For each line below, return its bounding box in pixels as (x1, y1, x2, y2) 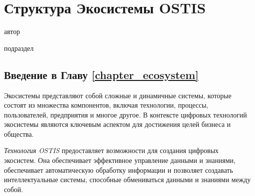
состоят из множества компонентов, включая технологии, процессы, (4, 100, 209, 110)
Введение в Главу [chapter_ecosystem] (4, 67, 199, 82)
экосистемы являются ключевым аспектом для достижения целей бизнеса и (4, 119, 231, 129)
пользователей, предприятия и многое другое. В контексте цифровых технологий (4, 109, 247, 119)
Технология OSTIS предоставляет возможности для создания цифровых (4, 145, 219, 156)
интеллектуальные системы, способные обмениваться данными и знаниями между (4, 174, 251, 185)
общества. (4, 128, 34, 139)
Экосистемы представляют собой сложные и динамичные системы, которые (4, 90, 232, 100)
